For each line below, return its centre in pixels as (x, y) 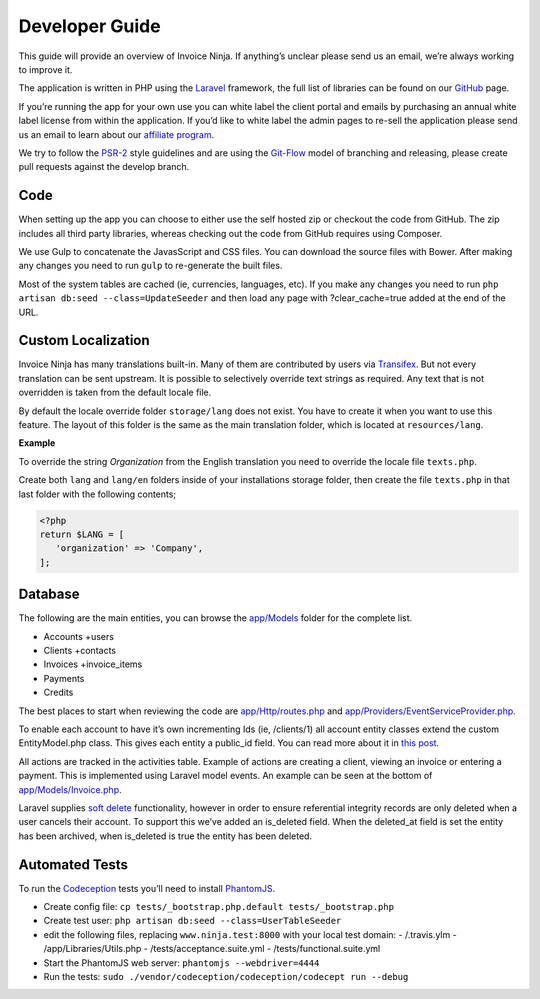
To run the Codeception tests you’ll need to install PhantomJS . (146, 888)
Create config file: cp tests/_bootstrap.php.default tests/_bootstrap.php (219, 906)
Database (49, 594)
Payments (64, 678)
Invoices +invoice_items (93, 664)
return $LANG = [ (82, 534)
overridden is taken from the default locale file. (115, 392)
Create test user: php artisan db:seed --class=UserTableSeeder (192, 921)
